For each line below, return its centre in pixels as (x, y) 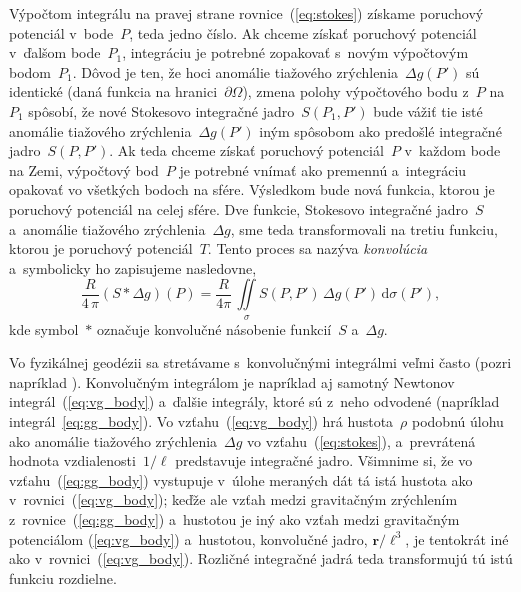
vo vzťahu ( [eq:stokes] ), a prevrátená (361, 440)
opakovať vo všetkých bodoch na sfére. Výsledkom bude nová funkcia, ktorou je (252, 189)
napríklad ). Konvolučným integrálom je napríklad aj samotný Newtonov (232, 381)
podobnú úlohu (458, 421)
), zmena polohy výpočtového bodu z (355, 91)
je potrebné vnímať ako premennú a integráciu (323, 169)
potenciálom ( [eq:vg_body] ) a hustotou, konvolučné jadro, (188, 538)
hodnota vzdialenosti (72, 460)
